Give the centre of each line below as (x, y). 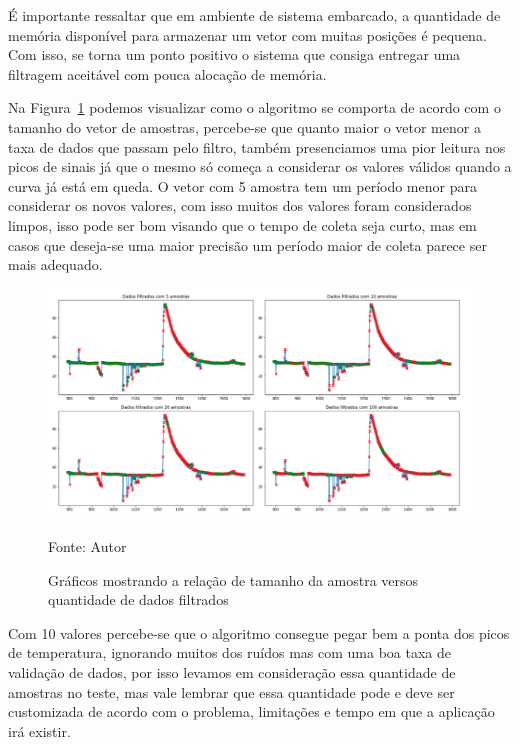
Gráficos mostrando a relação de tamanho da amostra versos (233, 579)
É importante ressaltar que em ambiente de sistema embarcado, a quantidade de (254, 15)
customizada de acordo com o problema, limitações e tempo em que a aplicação (251, 711)
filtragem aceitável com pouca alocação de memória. (167, 73)
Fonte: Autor (87, 545)
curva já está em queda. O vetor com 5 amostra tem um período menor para (242, 185)
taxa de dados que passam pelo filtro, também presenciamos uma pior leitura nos (257, 146)
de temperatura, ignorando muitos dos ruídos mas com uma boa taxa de (230, 652)
